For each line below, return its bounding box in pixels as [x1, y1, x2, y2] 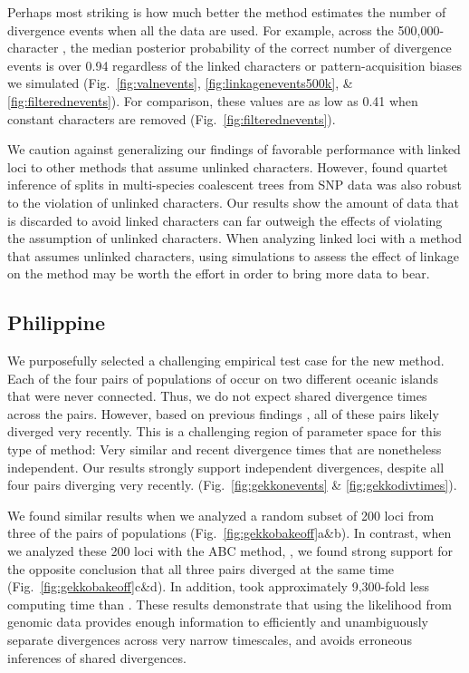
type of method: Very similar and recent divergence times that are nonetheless [7, 440, 442, 459]
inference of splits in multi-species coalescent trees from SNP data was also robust [7, 175, 462, 194]
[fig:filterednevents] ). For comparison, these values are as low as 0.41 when [7, 91, 418, 110]
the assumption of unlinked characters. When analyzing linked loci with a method [7, 229, 463, 248]
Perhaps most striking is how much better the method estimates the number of [7, 3, 446, 21]
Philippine [7, 308, 106, 336]
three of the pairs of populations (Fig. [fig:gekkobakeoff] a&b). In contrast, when [7, 523, 452, 542]
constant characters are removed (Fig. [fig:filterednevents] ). [7, 109, 336, 128]
